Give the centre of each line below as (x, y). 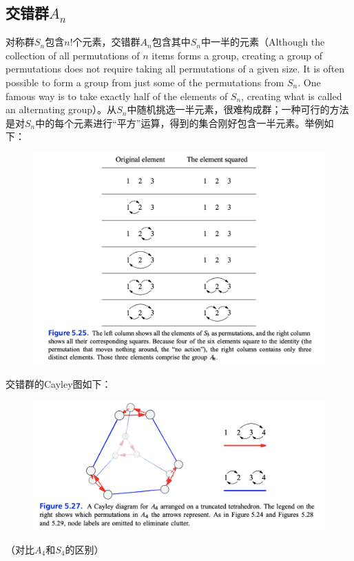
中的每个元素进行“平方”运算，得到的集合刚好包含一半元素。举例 (180, 122)
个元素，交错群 (106, 42)
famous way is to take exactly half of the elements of (117, 96)
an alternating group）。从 (61, 109)
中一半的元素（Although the (263, 42)
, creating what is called (292, 96)
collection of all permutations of (73, 55)
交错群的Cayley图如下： (59, 383)
